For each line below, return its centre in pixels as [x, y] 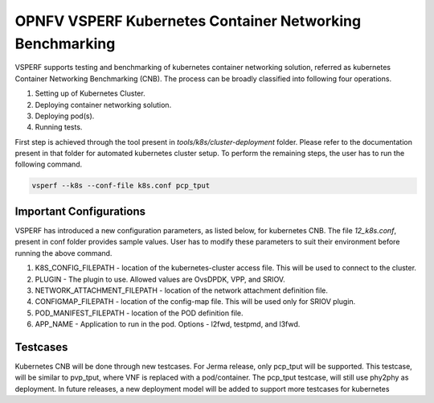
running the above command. [63, 253]
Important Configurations [80, 211]
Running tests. [59, 127]
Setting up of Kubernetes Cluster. [90, 93]
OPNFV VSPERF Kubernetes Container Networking [188, 21]
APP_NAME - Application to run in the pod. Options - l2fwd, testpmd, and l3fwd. [168, 324]
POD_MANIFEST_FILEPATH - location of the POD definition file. [139, 313]
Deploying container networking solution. [103, 105]
